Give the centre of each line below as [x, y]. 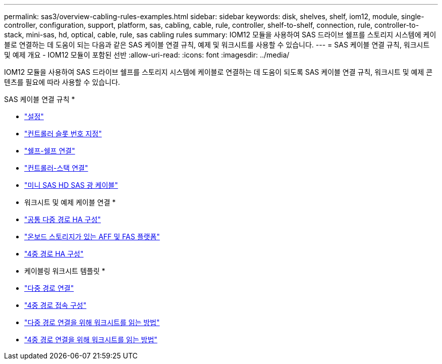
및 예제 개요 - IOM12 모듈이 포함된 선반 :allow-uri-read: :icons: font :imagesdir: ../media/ [147, 55]
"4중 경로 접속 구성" [56, 305]
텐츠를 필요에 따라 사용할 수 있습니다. [62, 82]
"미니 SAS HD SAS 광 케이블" [71, 185]
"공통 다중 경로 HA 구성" [63, 219]
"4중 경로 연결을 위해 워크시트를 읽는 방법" [91, 340]
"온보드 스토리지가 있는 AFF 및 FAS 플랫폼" [92, 237]
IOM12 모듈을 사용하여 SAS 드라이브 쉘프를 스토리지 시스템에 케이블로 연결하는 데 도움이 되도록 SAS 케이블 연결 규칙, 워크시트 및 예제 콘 [218, 72]
